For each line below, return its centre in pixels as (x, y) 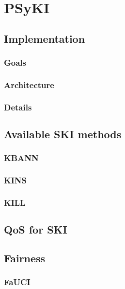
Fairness (25, 258)
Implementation (45, 38)
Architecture (29, 84)
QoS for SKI (36, 229)
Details (18, 107)
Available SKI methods (63, 134)
